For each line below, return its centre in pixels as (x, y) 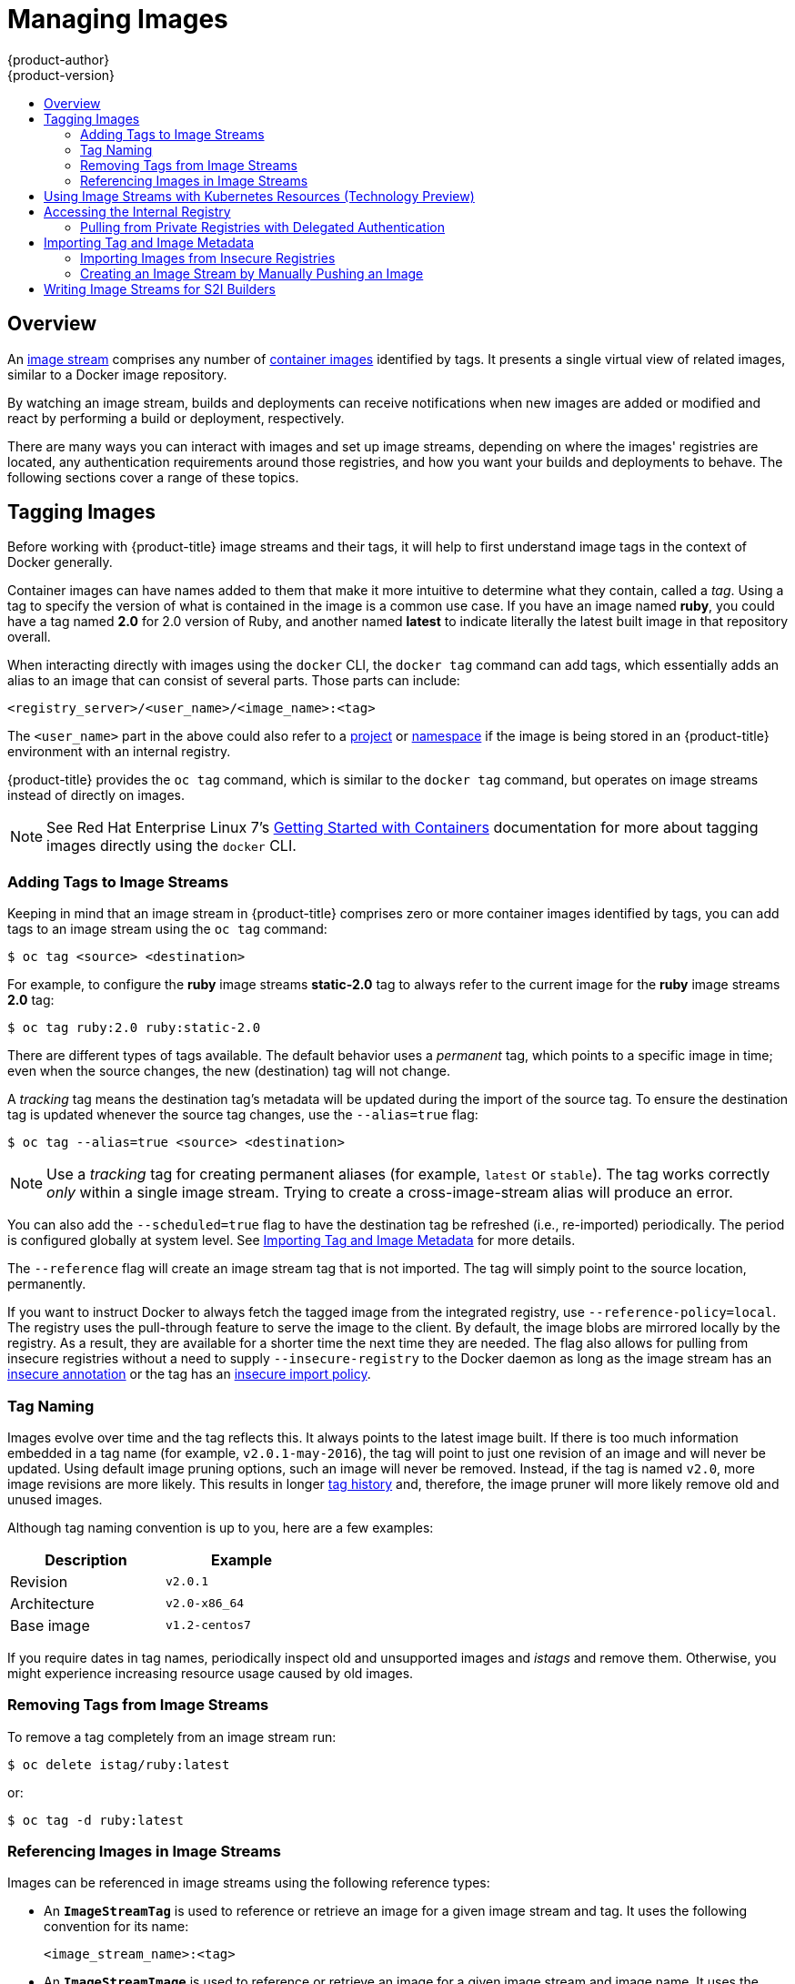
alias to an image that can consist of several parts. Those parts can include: (234, 681)
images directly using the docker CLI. (171, 846)
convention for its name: (116, 1927)
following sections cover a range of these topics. (153, 477)
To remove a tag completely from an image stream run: (172, 1736)
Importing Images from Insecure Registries (208, 258)
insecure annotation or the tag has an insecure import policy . (189, 1374)
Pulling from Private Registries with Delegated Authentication (263, 227)
